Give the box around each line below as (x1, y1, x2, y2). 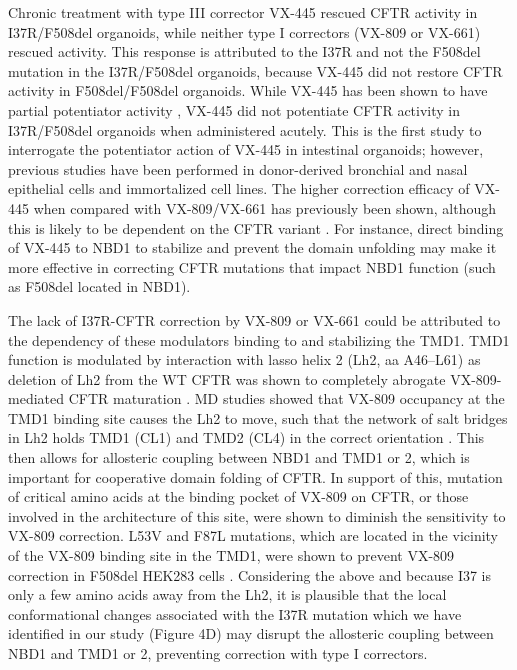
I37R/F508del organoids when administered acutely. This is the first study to (8, 119, 482, 140)
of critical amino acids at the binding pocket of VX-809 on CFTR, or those (8, 486, 469, 507)
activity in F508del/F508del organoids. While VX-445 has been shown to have (8, 80, 488, 101)
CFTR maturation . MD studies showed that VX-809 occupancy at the (68, 388, 505, 409)
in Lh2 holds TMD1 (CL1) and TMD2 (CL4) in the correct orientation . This (8, 427, 485, 448)
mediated (8, 388, 64, 409)
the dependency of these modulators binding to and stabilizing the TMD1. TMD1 (8, 329, 510, 350)
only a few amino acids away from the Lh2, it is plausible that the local (8, 584, 447, 605)
